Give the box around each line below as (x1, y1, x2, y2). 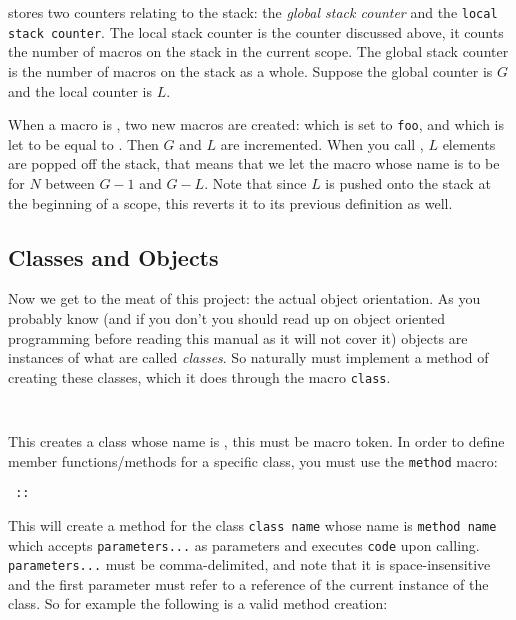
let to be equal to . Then (8, 133, 159, 154)
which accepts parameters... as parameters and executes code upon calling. (8, 534, 480, 555)
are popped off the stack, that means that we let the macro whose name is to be (8, 153, 500, 174)
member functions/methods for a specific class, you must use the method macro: (8, 450, 498, 471)
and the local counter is (8, 80, 153, 101)
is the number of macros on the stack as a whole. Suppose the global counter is (8, 60, 493, 81)
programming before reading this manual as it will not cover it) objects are (8, 327, 468, 348)
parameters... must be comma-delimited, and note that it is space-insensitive (8, 554, 491, 575)
